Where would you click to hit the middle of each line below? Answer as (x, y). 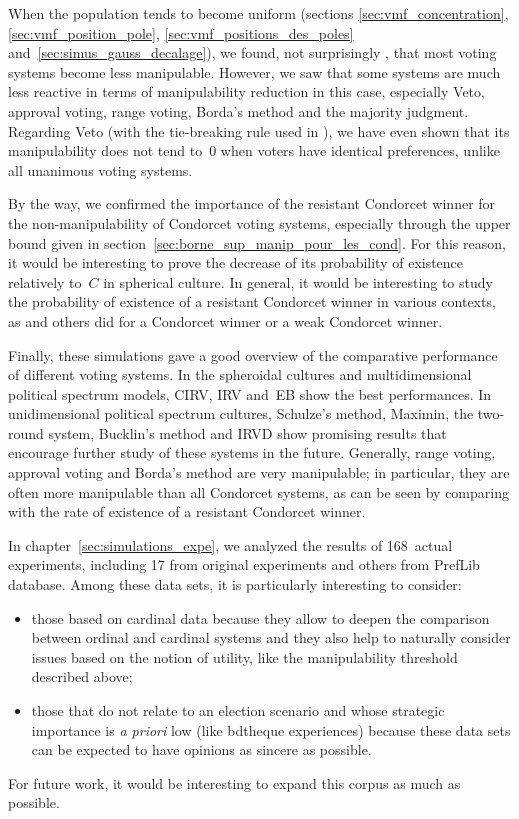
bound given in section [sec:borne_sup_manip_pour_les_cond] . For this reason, (257, 242)
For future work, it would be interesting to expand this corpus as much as (234, 782)
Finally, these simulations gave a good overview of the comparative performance (253, 354)
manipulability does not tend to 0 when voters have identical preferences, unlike (254, 150)
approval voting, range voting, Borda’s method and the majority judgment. (238, 110)
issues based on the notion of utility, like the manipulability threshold (244, 656)
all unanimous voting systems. (100, 169)
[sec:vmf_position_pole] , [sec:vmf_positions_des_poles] (181, 32)
